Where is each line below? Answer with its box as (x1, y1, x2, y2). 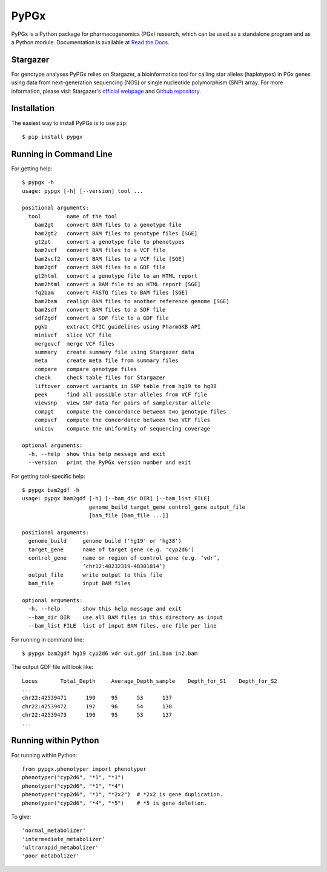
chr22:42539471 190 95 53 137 (22, 694, 173, 702)
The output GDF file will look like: (11, 663, 94, 671)
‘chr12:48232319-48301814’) (82, 563, 166, 570)
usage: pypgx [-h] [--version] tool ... (22, 187, 144, 194)
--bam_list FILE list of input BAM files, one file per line (28, 622, 217, 629)
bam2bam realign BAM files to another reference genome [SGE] (34, 298, 230, 304)
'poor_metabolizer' (22, 853, 80, 859)
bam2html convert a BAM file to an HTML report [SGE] (34, 281, 201, 287)
